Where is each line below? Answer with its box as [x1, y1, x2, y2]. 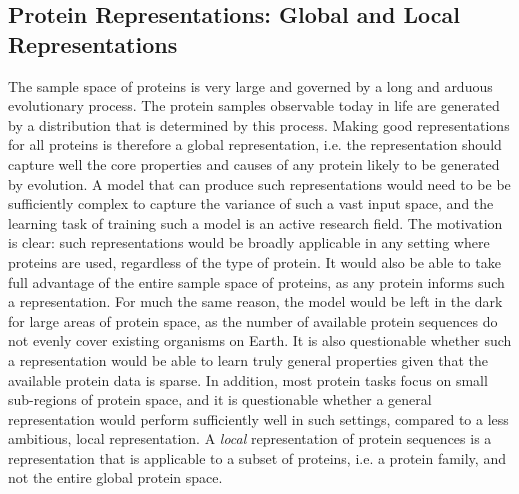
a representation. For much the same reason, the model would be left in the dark [8, 291, 503, 312]
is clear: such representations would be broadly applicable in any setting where [8, 232, 490, 253]
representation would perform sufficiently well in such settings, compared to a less [8, 408, 509, 429]
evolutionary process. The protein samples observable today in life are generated [8, 95, 500, 116]
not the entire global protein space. [8, 467, 223, 488]
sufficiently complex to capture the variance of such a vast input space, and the [8, 193, 494, 214]
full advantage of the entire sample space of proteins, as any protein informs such [8, 271, 505, 292]
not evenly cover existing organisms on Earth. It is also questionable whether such [8, 330, 512, 351]
